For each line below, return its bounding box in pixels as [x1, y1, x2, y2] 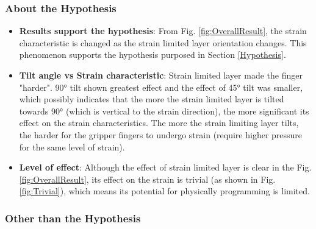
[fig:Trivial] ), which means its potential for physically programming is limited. [19, 185, 310, 197]
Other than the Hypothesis [5, 210, 141, 225]
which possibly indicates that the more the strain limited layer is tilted [19, 93, 284, 105]
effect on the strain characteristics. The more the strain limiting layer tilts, [19, 116, 299, 129]
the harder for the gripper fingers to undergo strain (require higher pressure [19, 128, 303, 141]
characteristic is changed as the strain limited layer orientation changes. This [19, 36, 307, 49]
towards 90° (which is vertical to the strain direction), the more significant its [19, 104, 309, 117]
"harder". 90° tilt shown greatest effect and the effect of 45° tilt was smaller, [19, 80, 303, 93]
